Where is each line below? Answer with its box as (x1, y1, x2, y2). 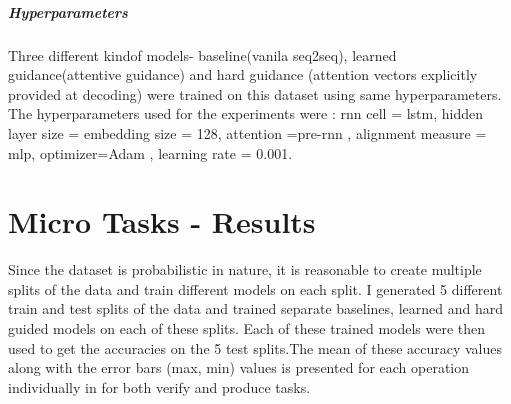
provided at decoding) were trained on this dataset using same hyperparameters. (8, 83, 502, 104)
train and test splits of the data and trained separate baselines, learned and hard (8, 298, 503, 319)
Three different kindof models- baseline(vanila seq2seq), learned (8, 44, 397, 65)
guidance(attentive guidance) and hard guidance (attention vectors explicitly (8, 64, 478, 85)
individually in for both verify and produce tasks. (8, 376, 311, 397)
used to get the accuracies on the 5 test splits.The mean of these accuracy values (8, 337, 503, 358)
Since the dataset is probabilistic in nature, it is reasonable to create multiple (8, 259, 482, 280)
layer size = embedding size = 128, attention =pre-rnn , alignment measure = (8, 122, 487, 143)
